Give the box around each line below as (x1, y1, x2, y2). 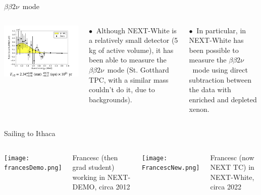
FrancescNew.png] (141, 164, 200, 172)
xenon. (189, 104, 210, 114)
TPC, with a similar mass (89, 74, 169, 85)
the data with (189, 84, 231, 95)
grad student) (72, 162, 115, 172)
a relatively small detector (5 (89, 35, 178, 45)
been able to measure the (89, 54, 167, 65)
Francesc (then (72, 152, 118, 162)
